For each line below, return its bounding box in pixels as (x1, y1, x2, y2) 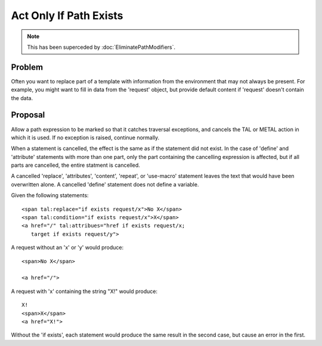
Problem (11, 62, 44, 72)
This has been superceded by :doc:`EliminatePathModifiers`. (27, 43, 176, 51)
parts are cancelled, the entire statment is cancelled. (11, 161, 140, 169)
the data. (11, 94, 33, 101)
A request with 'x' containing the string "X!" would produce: (11, 288, 158, 295)
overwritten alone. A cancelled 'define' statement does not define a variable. (11, 180, 199, 188)
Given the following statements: (11, 192, 89, 199)
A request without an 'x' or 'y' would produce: (11, 244, 124, 251)
